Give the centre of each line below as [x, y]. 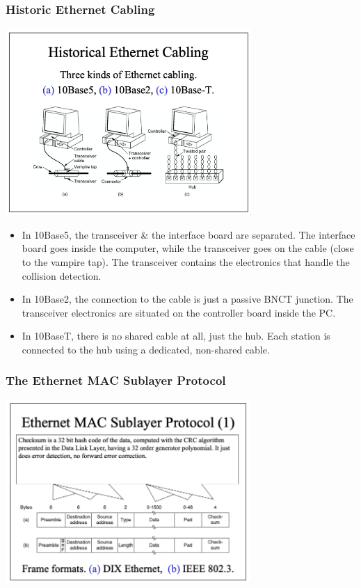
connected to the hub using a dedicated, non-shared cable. [146, 349]
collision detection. [62, 275]
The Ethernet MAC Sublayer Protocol [116, 380]
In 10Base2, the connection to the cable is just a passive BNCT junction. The [187, 299]
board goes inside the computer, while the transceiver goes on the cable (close [188, 248]
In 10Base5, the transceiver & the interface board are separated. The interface [188, 234]
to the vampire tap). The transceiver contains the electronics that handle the [186, 261]
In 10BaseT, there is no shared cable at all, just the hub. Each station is [176, 336]
